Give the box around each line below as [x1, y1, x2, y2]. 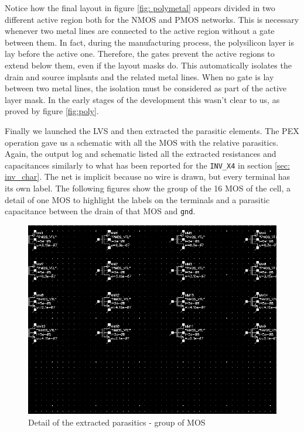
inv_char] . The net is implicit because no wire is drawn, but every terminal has [5, 170, 290, 183]
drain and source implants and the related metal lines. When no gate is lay [5, 70, 274, 83]
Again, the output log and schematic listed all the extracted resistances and [5, 148, 276, 160]
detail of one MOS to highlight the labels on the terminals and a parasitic [5, 193, 270, 205]
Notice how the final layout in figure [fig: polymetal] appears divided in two [5, 2, 275, 13]
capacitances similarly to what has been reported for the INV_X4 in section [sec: [5, 159, 290, 171]
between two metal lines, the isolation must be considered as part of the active [5, 82, 287, 94]
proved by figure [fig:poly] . [5, 105, 99, 117]
